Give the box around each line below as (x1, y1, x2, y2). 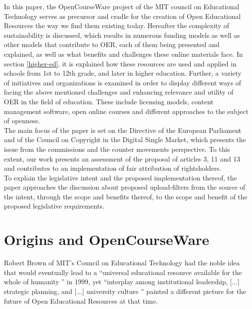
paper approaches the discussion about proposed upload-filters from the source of (4, 182, 246, 192)
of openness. (4, 115, 40, 126)
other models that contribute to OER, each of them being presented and (4, 39, 219, 49)
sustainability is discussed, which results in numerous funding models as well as (4, 30, 240, 40)
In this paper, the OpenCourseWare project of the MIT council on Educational (4, 1, 239, 11)
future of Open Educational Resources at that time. (4, 295, 158, 306)
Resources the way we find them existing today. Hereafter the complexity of (4, 20, 229, 31)
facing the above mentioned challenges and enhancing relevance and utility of (4, 87, 234, 97)
